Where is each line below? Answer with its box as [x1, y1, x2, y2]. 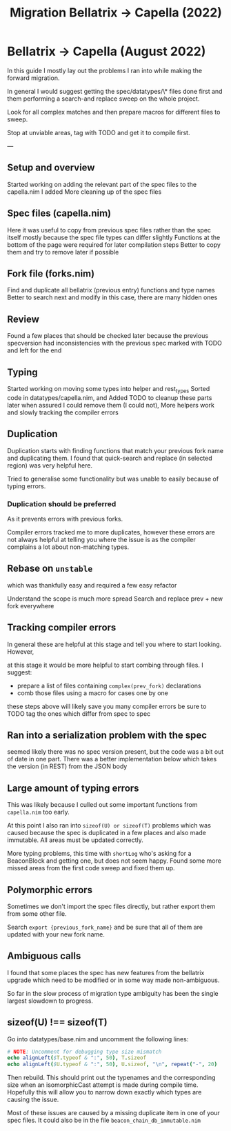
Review [7, 313, 40, 325]
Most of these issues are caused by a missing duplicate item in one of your [7, 1109, 221, 1117]
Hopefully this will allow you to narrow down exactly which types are [7, 1088, 202, 1097]
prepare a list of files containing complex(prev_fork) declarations [17, 681, 201, 690]
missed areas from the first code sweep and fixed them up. [7, 864, 175, 872]
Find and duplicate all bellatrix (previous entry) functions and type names [7, 286, 215, 294]
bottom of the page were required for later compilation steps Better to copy [7, 240, 221, 249]
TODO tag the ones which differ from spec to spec [7, 709, 151, 718]
